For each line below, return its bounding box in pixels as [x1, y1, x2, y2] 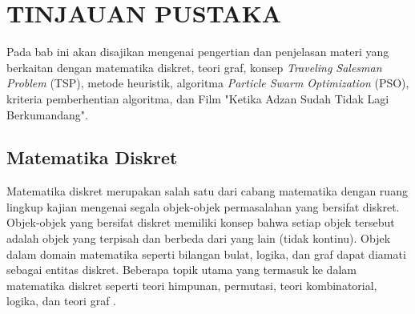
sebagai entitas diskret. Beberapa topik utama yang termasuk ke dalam [6, 261, 357, 278]
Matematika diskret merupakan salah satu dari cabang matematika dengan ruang [6, 183, 408, 199]
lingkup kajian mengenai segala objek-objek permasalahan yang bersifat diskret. [6, 198, 400, 215]
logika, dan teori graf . [6, 292, 116, 309]
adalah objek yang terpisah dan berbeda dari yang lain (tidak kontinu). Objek [6, 230, 391, 247]
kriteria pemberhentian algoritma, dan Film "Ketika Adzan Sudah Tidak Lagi [6, 90, 389, 107]
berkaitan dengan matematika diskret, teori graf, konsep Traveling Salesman [6, 58, 382, 75]
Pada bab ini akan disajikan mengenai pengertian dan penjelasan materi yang [6, 43, 389, 60]
